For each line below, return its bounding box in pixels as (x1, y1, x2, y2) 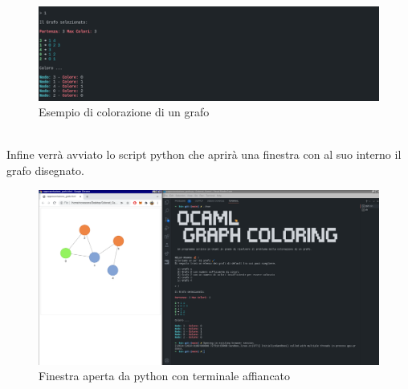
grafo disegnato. (6, 161, 84, 178)
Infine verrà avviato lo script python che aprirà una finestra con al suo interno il (6, 146, 402, 163)
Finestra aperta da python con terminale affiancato (39, 367, 291, 384)
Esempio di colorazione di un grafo (39, 103, 210, 120)
